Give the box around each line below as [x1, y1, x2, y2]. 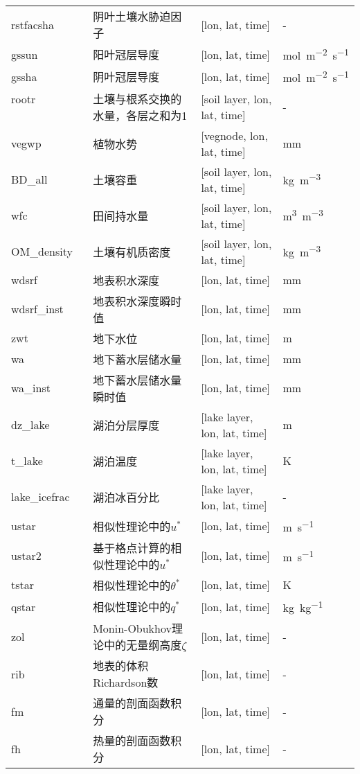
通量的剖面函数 [93, 695, 171, 712]
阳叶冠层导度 [93, 46, 160, 63]
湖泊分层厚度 [93, 416, 160, 433]
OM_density [11, 243, 73, 260]
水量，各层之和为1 [93, 107, 188, 123]
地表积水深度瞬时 [93, 292, 182, 309]
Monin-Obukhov [93, 620, 172, 637]
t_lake [11, 452, 43, 469]
